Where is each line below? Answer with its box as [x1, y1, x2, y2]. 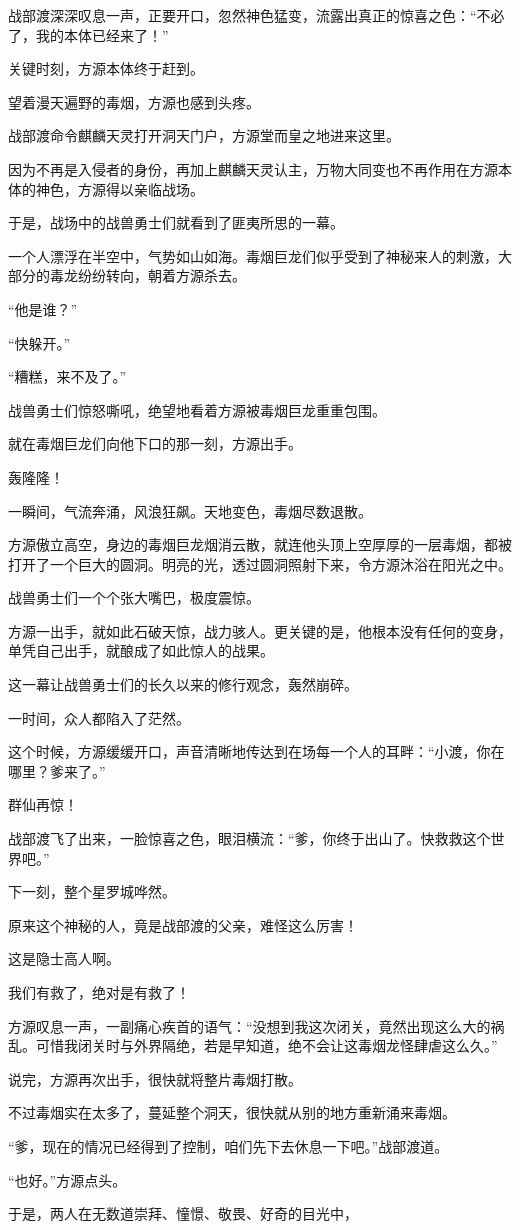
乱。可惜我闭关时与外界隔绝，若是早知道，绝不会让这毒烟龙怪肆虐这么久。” [8, 1035, 498, 1056]
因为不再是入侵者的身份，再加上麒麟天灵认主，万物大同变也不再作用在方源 [8, 158, 498, 179]
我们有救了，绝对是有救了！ [8, 982, 190, 1002]
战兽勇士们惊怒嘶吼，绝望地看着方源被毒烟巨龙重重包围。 [8, 399, 386, 420]
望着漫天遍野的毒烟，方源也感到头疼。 [8, 91, 260, 112]
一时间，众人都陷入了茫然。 [8, 707, 190, 728]
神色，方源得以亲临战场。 [35, 178, 204, 199]
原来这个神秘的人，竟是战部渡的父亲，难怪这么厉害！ [8, 914, 358, 935]
